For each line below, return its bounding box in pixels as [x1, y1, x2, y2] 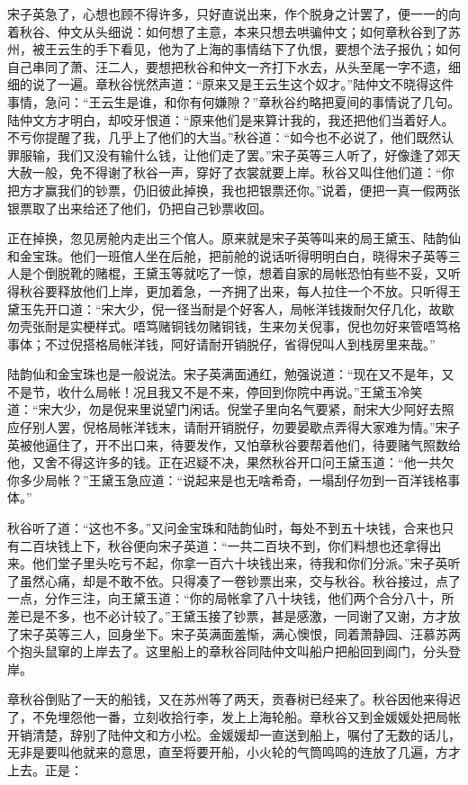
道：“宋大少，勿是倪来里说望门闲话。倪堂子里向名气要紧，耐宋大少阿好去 [7, 400, 442, 419]
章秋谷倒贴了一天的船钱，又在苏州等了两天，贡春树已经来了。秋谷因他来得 [7, 690, 448, 708]
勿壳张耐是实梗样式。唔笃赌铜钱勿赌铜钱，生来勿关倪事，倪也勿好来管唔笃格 [7, 317, 461, 336]
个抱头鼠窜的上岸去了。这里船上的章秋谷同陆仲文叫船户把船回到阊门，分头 [7, 642, 448, 661]
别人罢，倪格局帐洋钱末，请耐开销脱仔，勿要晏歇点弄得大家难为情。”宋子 [31, 418, 461, 437]
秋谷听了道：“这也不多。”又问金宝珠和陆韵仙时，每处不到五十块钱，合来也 [7, 519, 442, 537]
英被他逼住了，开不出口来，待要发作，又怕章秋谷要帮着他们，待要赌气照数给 [7, 435, 461, 454]
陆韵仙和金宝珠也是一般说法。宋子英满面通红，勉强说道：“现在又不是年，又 [7, 365, 454, 383]
